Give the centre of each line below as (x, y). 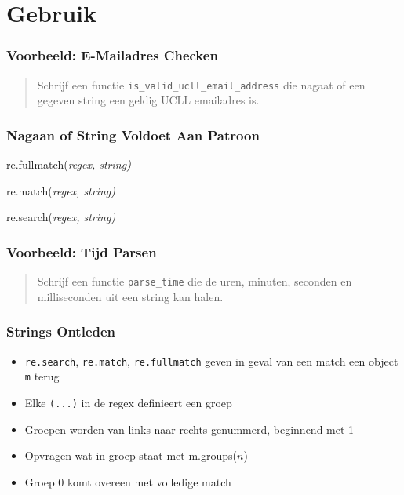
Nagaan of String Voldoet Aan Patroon (133, 135)
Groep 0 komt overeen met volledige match (128, 481)
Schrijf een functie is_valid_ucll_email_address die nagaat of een (201, 84)
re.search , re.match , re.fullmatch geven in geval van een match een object (211, 360)
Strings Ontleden (61, 331)
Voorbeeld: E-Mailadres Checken (112, 55)
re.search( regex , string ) (61, 217)
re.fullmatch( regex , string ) (69, 164)
